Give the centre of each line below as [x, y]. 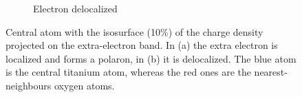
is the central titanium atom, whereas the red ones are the [128, 72]
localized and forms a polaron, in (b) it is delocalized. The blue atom [151, 58]
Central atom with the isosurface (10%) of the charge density [134, 31]
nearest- [271, 72]
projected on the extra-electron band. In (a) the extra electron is [142, 45]
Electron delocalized [75, 8]
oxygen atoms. [84, 85]
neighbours [29, 85]
